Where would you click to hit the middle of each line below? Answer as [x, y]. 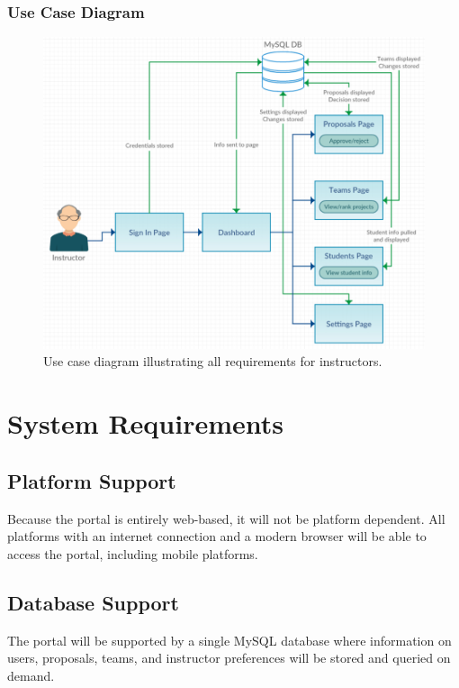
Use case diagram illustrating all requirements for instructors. [213, 361]
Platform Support [92, 480]
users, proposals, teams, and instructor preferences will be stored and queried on [229, 658]
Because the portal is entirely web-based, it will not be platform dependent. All [226, 518]
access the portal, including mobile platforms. [133, 553]
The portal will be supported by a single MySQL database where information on [229, 640]
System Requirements [145, 423]
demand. [31, 675]
